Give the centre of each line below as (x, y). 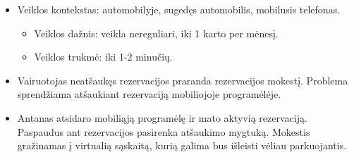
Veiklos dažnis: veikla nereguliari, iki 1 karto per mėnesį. (156, 33)
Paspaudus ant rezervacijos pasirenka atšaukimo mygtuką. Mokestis (164, 131)
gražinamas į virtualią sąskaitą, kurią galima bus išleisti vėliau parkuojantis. (182, 145)
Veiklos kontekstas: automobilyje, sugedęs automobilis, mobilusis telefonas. (179, 9)
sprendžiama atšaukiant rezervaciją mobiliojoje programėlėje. (149, 94)
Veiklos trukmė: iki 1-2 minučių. (103, 57)
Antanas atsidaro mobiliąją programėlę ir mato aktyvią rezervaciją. (162, 117)
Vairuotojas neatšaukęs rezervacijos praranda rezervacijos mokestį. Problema (183, 80)
